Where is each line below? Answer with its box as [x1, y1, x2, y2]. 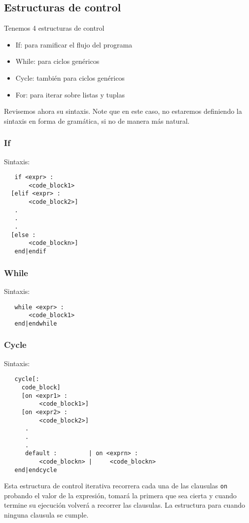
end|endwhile [14, 320, 57, 327]
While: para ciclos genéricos [15, 56, 100, 66]
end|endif [14, 248, 46, 255]
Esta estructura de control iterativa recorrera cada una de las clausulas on [4, 480, 228, 491]
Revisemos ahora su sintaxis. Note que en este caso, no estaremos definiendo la [4, 106, 242, 116]
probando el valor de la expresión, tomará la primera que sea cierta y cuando [4, 490, 237, 500]
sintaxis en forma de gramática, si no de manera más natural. [4, 115, 190, 126]
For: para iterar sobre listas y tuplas [15, 89, 125, 99]
